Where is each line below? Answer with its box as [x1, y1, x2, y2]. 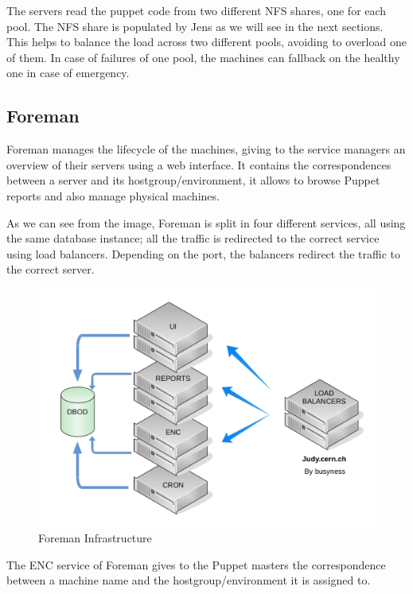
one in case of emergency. [6, 64, 130, 81]
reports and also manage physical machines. [6, 187, 220, 204]
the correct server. [6, 261, 95, 278]
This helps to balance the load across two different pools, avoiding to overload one [6, 33, 407, 50]
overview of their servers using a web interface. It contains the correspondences [6, 156, 392, 173]
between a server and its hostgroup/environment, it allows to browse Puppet [6, 172, 380, 188]
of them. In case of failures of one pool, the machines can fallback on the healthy [6, 49, 400, 65]
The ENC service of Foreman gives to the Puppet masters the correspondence [6, 556, 386, 573]
